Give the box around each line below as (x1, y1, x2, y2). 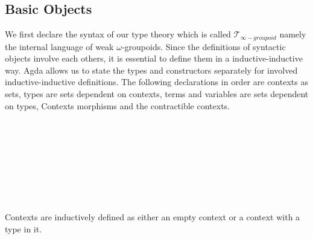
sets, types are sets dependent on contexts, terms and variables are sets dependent (5, 88, 309, 100)
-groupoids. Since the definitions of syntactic (121, 40, 286, 53)
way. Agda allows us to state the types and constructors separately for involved (5, 63, 298, 76)
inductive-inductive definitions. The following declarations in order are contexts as (5, 75, 308, 88)
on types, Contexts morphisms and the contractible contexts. (5, 99, 230, 112)
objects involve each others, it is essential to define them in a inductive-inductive (5, 52, 303, 65)
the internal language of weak (5, 40, 114, 53)
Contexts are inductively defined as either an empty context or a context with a (5, 211, 300, 223)
